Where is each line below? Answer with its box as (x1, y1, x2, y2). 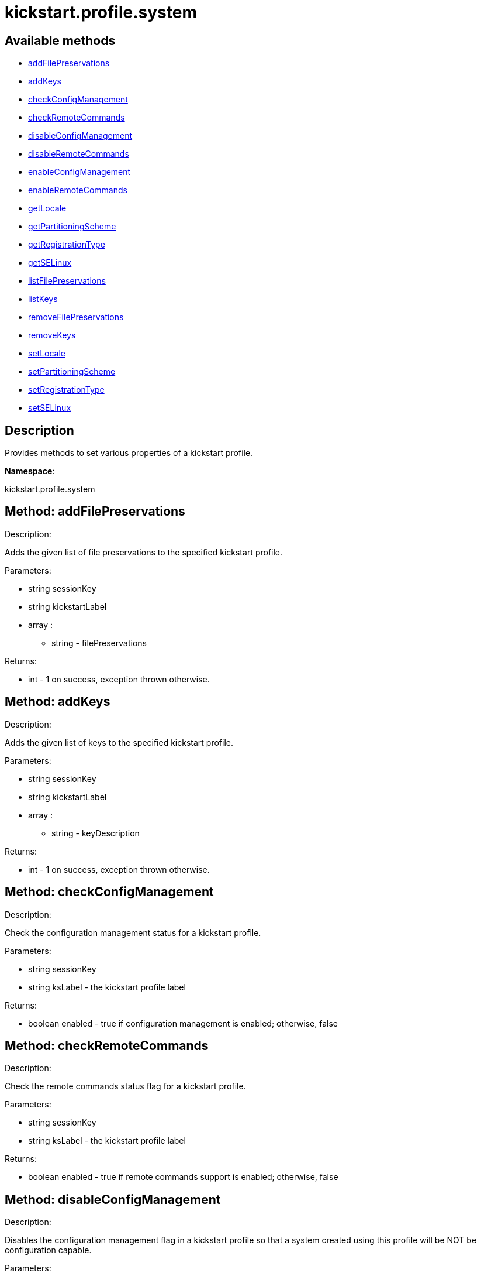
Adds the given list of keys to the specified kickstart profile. (5, 737, 234, 747)
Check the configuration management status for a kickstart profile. (5, 927, 261, 938)
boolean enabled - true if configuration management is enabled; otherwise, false (28, 1018, 338, 1028)
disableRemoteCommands (28, 149, 129, 159)
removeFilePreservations (28, 312, 124, 323)
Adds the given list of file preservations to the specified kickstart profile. (5, 547, 283, 557)
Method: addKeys (5, 694, 110, 709)
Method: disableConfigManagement (5, 1192, 221, 1207)
